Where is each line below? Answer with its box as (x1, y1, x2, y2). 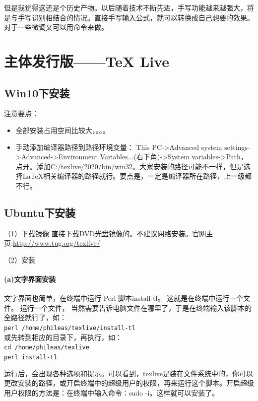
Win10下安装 (4, 85, 70, 100)
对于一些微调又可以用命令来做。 (4, 22, 108, 32)
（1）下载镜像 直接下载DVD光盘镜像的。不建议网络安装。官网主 (4, 228, 213, 238)
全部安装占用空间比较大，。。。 (15, 125, 110, 135)
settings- (224, 141, 250, 152)
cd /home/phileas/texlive (4, 344, 89, 351)
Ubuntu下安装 (4, 204, 75, 220)
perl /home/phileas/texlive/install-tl (4, 325, 135, 332)
